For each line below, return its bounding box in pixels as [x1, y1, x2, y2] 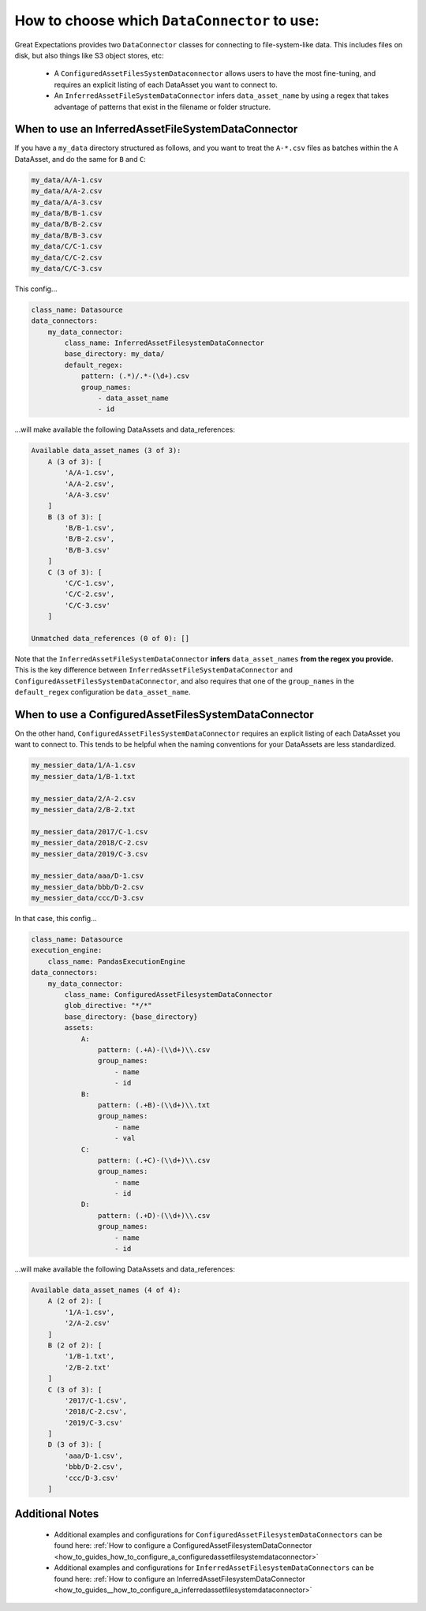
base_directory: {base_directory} [64, 1012, 198, 1021]
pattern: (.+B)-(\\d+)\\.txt [97, 1100, 211, 1109]
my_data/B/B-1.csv [31, 208, 103, 217]
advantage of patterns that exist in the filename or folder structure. [54, 102, 271, 111]
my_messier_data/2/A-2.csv [31, 794, 136, 803]
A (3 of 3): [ [47, 457, 103, 466]
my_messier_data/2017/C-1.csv [31, 827, 148, 836]
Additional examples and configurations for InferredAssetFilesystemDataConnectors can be [54, 1563, 375, 1572]
